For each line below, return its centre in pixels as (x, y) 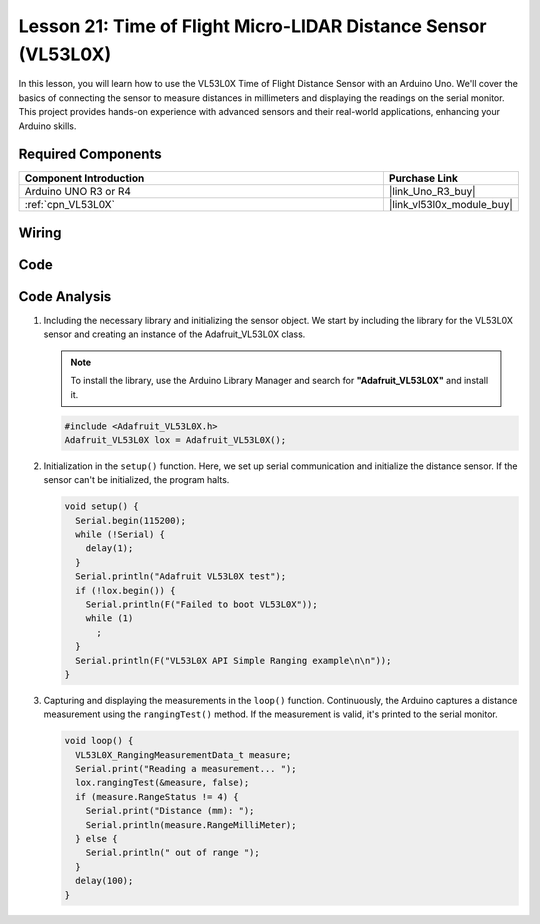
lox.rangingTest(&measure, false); (162, 783)
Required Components (90, 154)
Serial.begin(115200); (131, 520)
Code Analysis (65, 296)
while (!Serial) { (120, 534)
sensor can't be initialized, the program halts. (136, 480)
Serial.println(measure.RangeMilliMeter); (191, 824)
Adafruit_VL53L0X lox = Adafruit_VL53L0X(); (175, 439)
